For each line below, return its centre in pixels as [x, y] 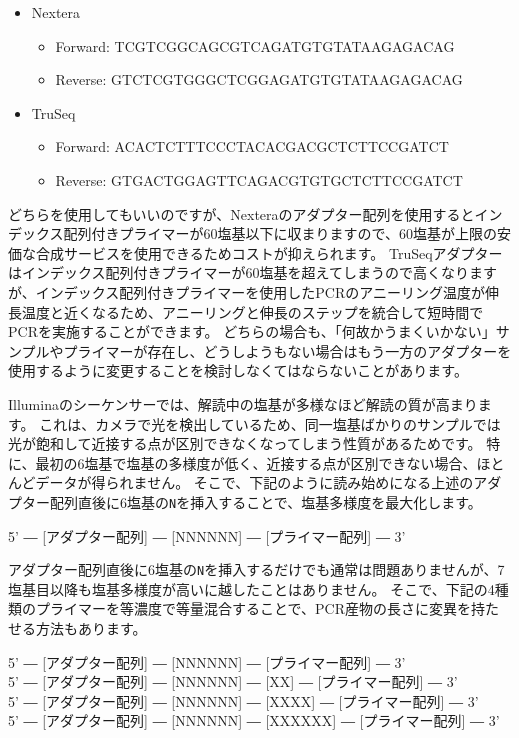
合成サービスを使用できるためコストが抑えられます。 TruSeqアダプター [269, 252]
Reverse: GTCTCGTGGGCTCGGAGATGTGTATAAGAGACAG [259, 79]
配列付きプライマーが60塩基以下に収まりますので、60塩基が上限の [280, 233]
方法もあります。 [91, 627]
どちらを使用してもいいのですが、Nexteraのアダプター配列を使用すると [241, 213]
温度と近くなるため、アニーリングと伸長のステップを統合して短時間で [252, 311]
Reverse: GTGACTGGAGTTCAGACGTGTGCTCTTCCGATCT [259, 179]
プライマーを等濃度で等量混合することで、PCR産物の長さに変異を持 [260, 608]
